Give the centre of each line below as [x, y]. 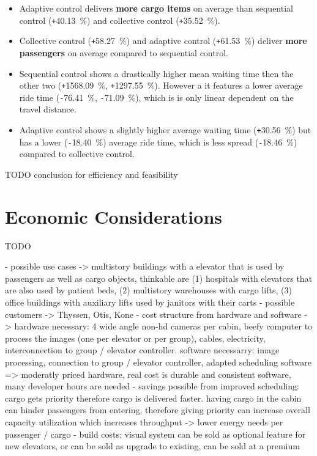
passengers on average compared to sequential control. [124, 52]
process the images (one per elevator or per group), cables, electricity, [135, 338]
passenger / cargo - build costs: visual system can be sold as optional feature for [155, 434]
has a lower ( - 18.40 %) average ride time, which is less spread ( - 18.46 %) [158, 142]
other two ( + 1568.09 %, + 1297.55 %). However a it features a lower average [161, 85]
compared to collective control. [77, 154]
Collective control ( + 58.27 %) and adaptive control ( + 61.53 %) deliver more [163, 41]
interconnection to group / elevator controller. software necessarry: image [142, 350]
